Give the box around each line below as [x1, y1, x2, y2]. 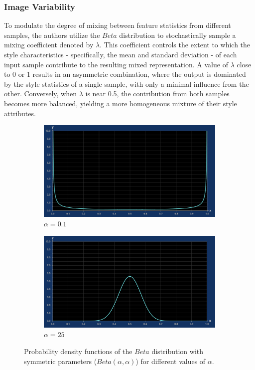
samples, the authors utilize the [4, 29, 100, 40]
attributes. [4, 108, 36, 118]
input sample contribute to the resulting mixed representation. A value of [4, 59, 228, 69]
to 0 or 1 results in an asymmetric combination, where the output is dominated [4, 69, 246, 79]
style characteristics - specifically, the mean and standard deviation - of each [4, 49, 237, 59]
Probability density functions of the [24, 346, 132, 357]
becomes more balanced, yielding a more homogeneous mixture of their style [4, 98, 237, 108]
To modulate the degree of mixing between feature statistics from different [4, 20, 231, 30]
